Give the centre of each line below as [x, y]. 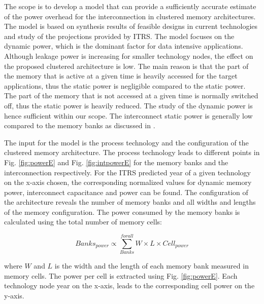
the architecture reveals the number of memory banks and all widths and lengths [130, 202]
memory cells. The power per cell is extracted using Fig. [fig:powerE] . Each [121, 275]
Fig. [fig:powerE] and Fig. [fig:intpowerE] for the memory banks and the [116, 162]
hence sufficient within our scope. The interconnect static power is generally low [128, 115]
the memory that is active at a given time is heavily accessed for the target [121, 76]
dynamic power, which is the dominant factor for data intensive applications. [124, 46]
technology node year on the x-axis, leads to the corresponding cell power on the [129, 286]
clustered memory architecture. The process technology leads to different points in [132, 152]
